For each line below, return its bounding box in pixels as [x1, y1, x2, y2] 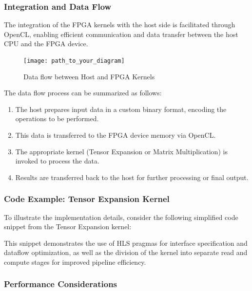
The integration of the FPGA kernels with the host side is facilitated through [4, 19, 235, 30]
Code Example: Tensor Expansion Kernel [4, 193, 170, 205]
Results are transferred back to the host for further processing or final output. [15, 172, 249, 182]
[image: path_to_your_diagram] [23, 57, 125, 64]
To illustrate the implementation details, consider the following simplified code [4, 212, 238, 222]
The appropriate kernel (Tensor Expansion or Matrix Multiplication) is [15, 146, 228, 156]
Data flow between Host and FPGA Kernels [23, 71, 155, 81]
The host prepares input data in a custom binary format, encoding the [15, 104, 227, 114]
